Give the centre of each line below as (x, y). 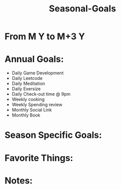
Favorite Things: (39, 158)
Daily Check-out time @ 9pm (41, 94)
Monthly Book (26, 115)
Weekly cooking (28, 99)
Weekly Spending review (37, 105)
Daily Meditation (28, 84)
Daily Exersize (26, 89)
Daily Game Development (38, 73)
